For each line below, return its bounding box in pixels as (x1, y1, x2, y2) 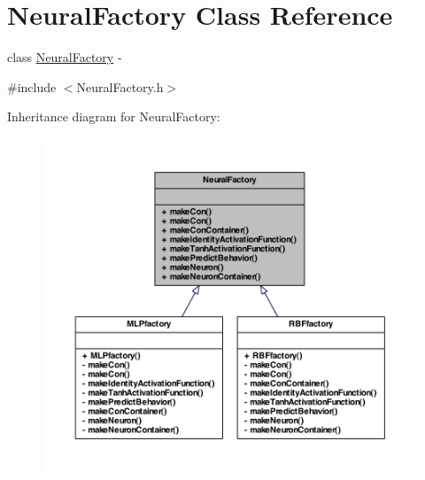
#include (7, 77, 57, 96)
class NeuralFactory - (7, 48, 122, 66)
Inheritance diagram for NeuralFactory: (7, 107, 220, 126)
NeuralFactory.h (76, 77, 164, 96)
